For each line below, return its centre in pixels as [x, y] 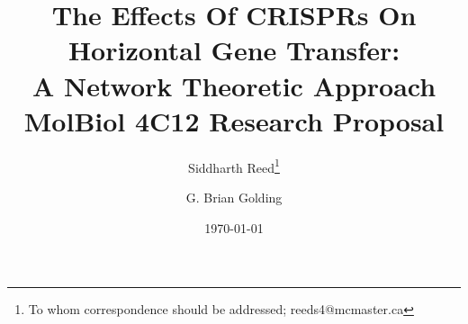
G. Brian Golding [234, 197]
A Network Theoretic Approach [234, 85]
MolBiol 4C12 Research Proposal [234, 120]
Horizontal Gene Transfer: [234, 50]
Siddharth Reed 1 [234, 166]
